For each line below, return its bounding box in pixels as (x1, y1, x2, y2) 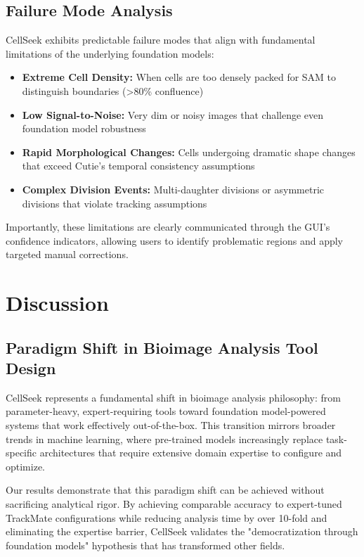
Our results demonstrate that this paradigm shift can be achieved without (6, 482, 325, 497)
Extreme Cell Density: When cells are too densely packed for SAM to (22, 70, 337, 84)
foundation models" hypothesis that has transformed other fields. (6, 537, 285, 552)
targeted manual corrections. (6, 247, 129, 262)
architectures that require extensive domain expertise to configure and (39, 445, 342, 460)
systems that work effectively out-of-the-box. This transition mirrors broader (6, 418, 336, 433)
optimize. (6, 459, 45, 473)
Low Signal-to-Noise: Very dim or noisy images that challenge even (22, 107, 324, 122)
